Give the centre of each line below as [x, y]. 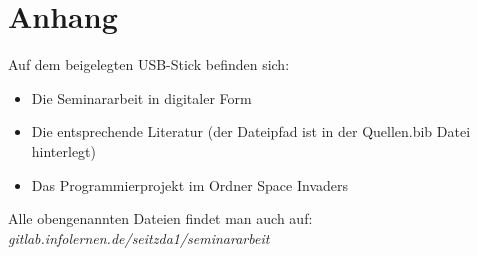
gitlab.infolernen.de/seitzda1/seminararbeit [139, 237]
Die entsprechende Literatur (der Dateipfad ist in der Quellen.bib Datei [251, 131]
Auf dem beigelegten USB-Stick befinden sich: [149, 64]
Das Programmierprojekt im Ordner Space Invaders [190, 184]
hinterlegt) [64, 150]
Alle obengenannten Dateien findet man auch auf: [160, 218]
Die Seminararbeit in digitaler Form [141, 97]
